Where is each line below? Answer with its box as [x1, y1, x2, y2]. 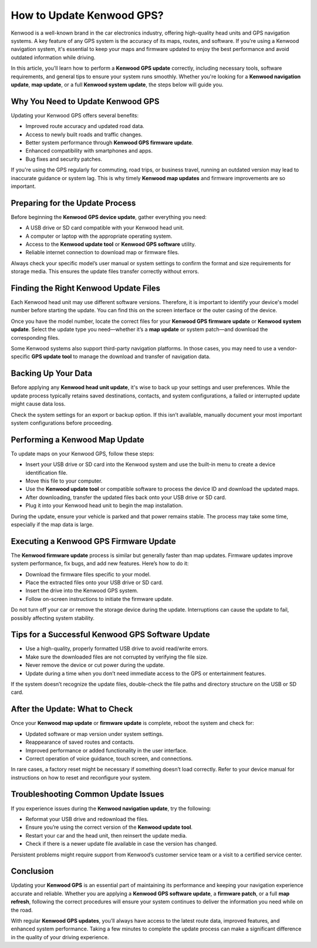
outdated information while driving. [11, 53, 96, 61]
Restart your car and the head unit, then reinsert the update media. [25, 832, 187, 839]
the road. [11, 906, 33, 913]
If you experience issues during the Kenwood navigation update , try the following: [11, 805, 211, 812]
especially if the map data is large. [11, 521, 94, 528]
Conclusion [11, 866, 54, 876]
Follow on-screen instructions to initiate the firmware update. [25, 595, 173, 602]
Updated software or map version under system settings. [25, 730, 164, 737]
